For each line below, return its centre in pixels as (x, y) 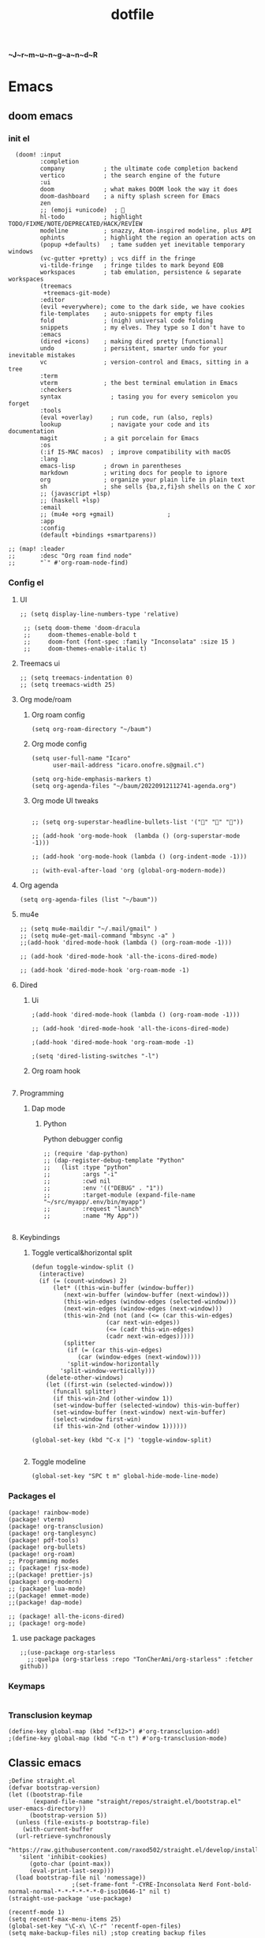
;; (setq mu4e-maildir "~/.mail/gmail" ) (88, 929)
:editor (52, 300)
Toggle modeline (59, 1462)
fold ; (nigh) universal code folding (127, 321)
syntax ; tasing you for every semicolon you (139, 397)
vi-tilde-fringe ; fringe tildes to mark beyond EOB (132, 266)
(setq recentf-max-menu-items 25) (65, 1919)
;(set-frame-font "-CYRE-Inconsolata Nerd (142, 1885)
